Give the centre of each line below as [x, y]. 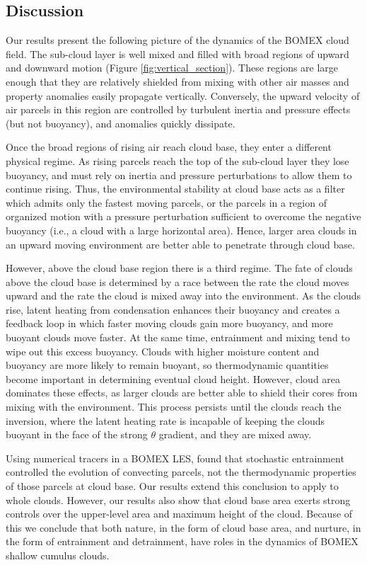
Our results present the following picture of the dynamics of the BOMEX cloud [177, 40]
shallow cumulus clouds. [58, 555]
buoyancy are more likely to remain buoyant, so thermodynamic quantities [167, 365]
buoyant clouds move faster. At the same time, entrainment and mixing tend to [178, 337]
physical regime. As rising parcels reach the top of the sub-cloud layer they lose [177, 160]
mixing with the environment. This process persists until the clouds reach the [174, 407]
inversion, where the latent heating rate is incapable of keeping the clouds [165, 420]
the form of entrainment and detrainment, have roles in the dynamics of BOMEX [182, 541]
